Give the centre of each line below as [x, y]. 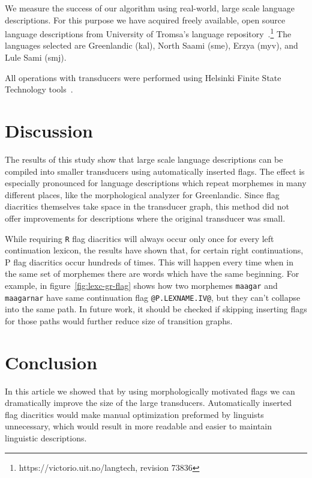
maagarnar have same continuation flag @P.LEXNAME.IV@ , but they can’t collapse [153, 297]
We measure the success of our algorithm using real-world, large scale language [150, 8]
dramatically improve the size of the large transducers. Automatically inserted [148, 403]
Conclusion [51, 362]
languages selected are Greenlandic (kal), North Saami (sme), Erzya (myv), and [151, 45]
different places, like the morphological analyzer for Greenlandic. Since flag [142, 194]
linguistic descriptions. [46, 437]
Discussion [49, 130]
